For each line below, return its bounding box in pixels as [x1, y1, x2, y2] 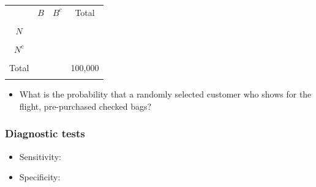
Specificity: [19, 170, 61, 183]
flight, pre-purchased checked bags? [19, 99, 152, 112]
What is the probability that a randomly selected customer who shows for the [19, 88, 312, 101]
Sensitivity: [19, 150, 61, 162]
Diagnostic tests [5, 126, 85, 141]
